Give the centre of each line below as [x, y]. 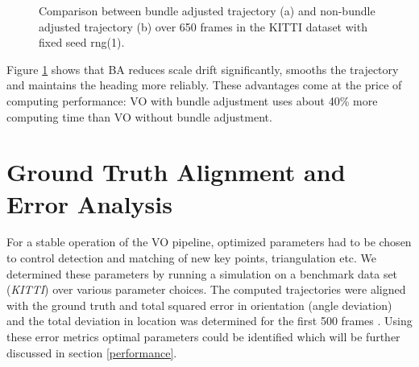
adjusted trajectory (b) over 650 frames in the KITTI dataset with [203, 26]
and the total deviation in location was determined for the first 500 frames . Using [209, 321]
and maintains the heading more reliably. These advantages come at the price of [204, 85]
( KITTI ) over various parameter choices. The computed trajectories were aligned [206, 289]
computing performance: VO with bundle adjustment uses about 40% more [192, 100]
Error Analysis [89, 203]
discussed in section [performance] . [92, 352]
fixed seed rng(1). [82, 42]
